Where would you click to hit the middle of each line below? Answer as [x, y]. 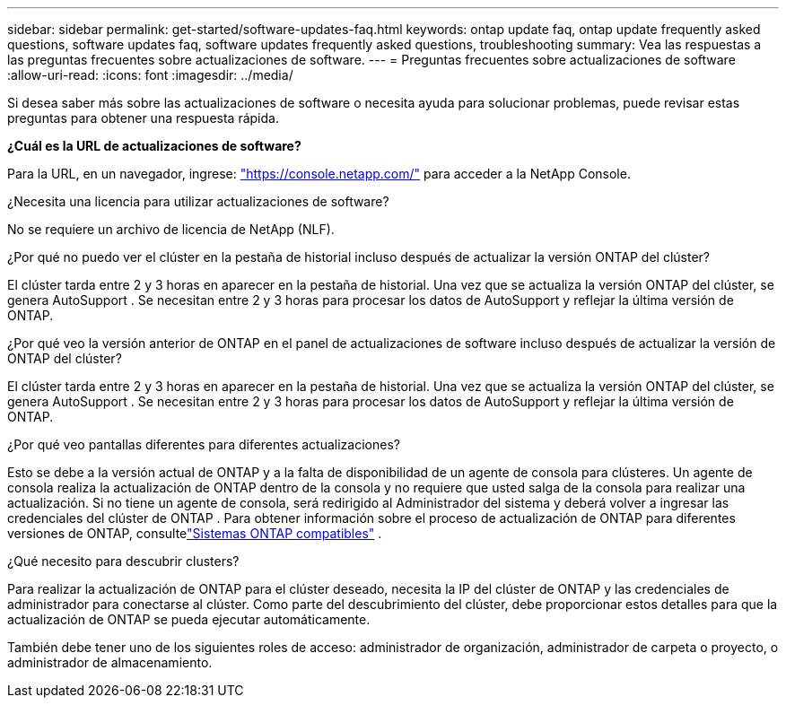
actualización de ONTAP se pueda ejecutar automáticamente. [189, 619]
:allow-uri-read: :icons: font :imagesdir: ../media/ [150, 75]
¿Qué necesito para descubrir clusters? [123, 561]
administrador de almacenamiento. [110, 662]
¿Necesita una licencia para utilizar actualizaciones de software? [198, 201]
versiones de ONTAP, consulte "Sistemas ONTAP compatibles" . [195, 533]
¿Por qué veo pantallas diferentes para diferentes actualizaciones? [204, 444]
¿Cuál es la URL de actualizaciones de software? [154, 146]
